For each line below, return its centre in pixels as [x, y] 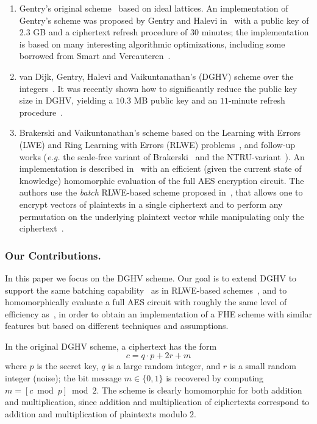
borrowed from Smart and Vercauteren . [95, 56]
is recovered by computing [215, 378]
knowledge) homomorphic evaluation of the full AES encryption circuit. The [162, 180]
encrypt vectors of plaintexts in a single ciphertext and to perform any [151, 204]
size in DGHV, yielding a [66, 100]
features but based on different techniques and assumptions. [117, 326]
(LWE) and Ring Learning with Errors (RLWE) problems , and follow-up [157, 144]
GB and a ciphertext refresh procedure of [110, 32]
